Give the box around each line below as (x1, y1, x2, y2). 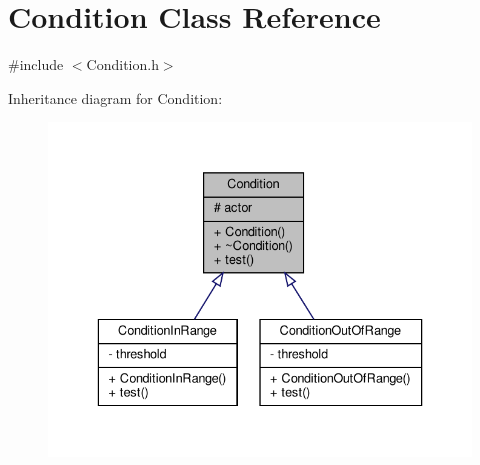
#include (8, 54, 64, 75)
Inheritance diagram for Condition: (8, 87, 223, 108)
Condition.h (86, 54, 159, 75)
